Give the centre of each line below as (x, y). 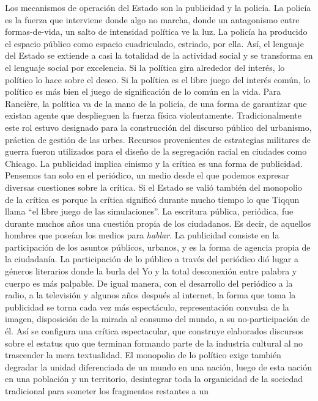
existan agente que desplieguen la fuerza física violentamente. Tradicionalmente (153, 115)
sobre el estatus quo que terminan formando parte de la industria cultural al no (154, 343)
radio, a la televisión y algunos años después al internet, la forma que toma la (150, 295)
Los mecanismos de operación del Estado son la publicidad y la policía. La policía (158, 7)
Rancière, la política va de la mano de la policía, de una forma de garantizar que (156, 103)
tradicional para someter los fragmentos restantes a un (107, 391)
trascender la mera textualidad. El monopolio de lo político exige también (143, 355)
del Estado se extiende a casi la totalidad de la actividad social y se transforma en (159, 55)
